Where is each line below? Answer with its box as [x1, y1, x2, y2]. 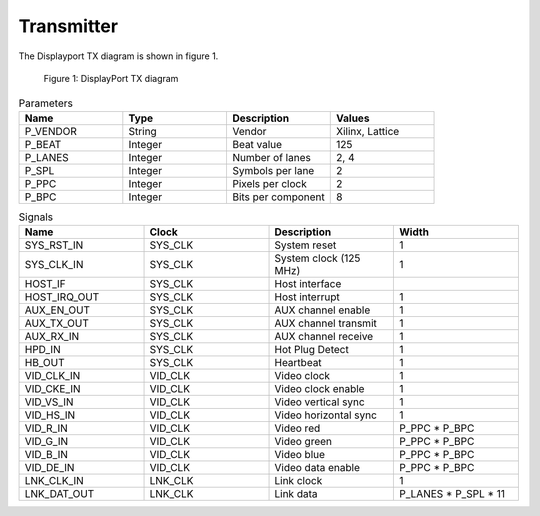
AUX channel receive [274, 330, 374, 344]
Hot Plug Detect [274, 343, 349, 357]
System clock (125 [274, 251, 361, 265]
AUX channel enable [274, 303, 371, 317]
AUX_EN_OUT [24, 303, 90, 317]
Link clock [274, 474, 323, 488]
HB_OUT [24, 356, 65, 370]
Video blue [274, 448, 325, 462]
